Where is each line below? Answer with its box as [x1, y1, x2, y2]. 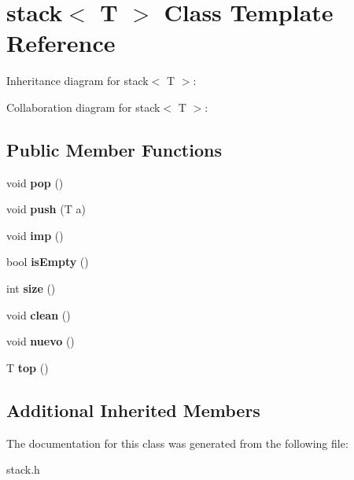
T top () [6, 359, 49, 375]
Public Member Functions [6, 137, 222, 161]
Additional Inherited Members [6, 397, 260, 422]
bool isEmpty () [6, 253, 89, 270]
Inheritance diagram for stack [6, 72, 149, 89]
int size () [6, 280, 56, 297]
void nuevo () [6, 333, 75, 349]
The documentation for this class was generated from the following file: [6, 434, 348, 451]
